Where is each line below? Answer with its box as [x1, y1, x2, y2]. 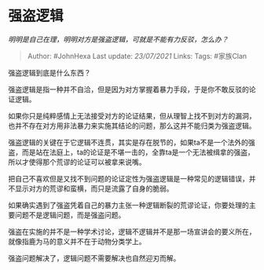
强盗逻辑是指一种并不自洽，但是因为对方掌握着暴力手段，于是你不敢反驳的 [8, 84, 249, 94]
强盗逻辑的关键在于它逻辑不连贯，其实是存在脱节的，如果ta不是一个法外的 [8, 137, 249, 147]
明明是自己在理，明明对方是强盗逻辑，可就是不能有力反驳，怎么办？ [8, 35, 229, 44]
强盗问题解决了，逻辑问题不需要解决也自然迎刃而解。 [8, 253, 181, 263]
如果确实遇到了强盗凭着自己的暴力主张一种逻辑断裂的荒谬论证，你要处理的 [8, 200, 249, 210]
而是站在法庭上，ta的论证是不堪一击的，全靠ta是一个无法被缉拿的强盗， [21, 147, 255, 157]
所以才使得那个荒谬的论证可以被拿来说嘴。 [8, 157, 146, 166]
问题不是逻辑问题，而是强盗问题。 [14, 210, 126, 220]
